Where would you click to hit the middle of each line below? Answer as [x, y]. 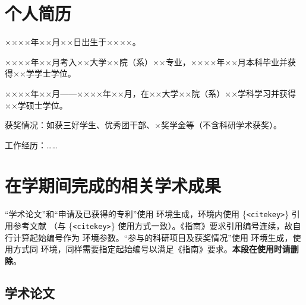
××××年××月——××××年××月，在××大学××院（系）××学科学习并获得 [151, 93]
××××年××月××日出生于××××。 [73, 42]
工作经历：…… [31, 144]
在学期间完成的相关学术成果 [113, 185]
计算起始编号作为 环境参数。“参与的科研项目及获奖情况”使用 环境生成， [153, 237]
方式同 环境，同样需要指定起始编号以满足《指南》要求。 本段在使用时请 [152, 249]
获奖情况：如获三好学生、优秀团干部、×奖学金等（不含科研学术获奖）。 [143, 125]
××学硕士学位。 [36, 105]
